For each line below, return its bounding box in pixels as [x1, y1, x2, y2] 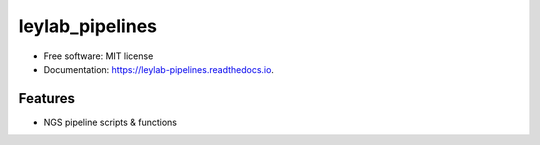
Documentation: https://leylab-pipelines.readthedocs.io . [43, 63, 275, 75]
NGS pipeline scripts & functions [43, 116, 178, 128]
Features [18, 90, 75, 107]
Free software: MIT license [43, 50, 154, 62]
